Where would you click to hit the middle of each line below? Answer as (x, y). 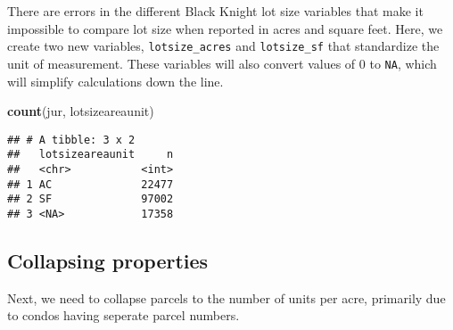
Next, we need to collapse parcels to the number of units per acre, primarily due (226, 297)
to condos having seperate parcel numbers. (124, 315)
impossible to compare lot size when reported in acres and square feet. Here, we (225, 28)
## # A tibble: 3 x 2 (71, 140)
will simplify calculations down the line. (115, 81)
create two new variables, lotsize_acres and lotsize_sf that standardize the (223, 46)
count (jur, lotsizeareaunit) (81, 111)
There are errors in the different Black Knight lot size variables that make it (215, 11)
